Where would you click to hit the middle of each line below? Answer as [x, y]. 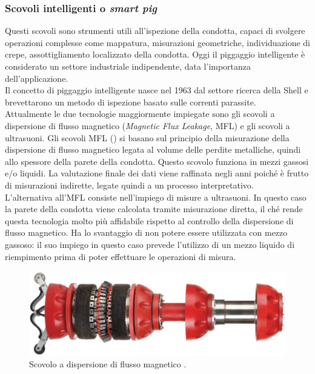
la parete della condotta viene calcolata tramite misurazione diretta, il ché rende [154, 209]
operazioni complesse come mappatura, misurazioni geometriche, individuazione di [157, 42]
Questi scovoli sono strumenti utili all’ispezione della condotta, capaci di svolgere [155, 31]
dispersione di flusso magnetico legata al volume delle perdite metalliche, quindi [153, 149]
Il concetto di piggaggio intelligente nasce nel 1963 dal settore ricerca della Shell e [157, 90]
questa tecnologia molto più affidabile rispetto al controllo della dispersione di [149, 220]
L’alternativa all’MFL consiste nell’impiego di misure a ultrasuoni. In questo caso [156, 197]
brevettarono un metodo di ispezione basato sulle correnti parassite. [131, 102]
